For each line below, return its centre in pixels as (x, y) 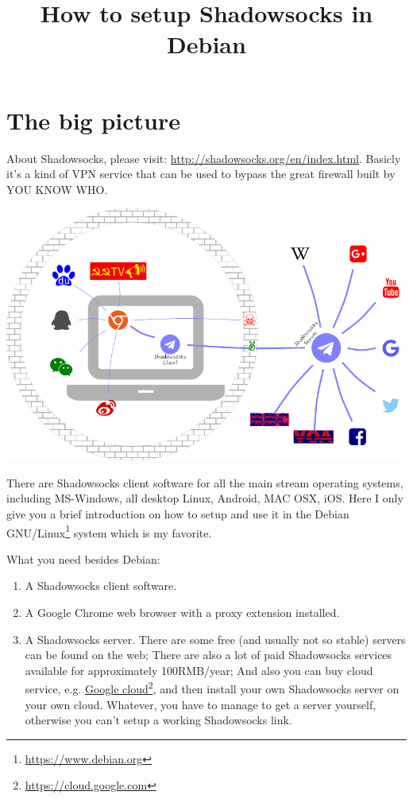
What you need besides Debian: (83, 559)
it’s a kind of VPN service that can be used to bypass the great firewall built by (201, 174)
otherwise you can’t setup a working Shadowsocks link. (158, 720)
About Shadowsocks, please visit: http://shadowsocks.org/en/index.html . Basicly (204, 158)
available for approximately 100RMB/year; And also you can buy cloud (199, 670)
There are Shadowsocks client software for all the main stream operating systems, (205, 482)
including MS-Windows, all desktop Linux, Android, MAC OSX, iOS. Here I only (205, 498)
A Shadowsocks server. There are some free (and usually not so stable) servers (215, 639)
